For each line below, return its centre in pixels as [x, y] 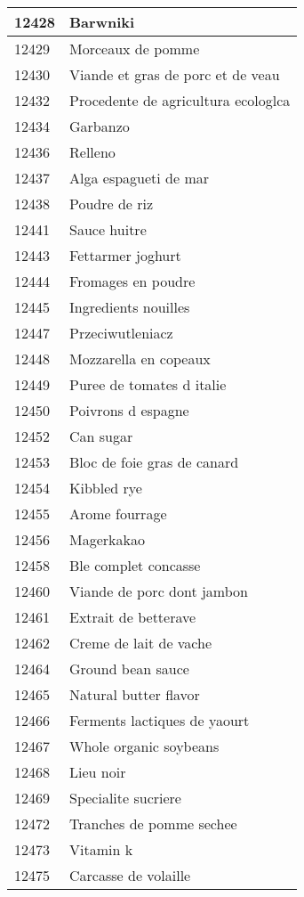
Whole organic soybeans [144, 746]
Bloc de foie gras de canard [154, 462]
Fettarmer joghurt [125, 255]
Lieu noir [98, 772]
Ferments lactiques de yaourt [160, 720]
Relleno [92, 152]
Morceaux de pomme [135, 49]
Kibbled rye [106, 488]
